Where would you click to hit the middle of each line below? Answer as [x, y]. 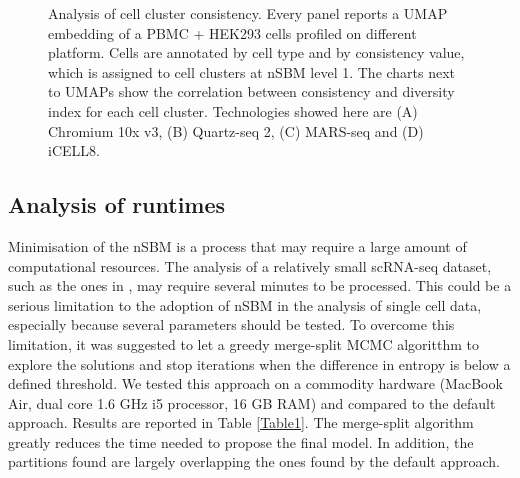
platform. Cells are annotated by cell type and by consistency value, [256, 52]
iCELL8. [74, 150]
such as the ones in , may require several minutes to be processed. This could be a [260, 285]
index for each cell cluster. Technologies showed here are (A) [233, 110]
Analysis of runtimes [117, 204]
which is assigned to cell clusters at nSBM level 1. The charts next [252, 71]
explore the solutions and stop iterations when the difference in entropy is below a [259, 363]
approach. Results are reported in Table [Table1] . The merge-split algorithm [241, 422]
